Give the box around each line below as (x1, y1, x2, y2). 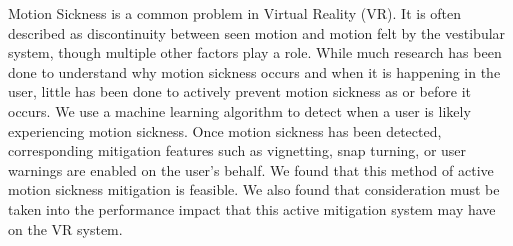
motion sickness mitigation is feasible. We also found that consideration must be (8, 179, 500, 200)
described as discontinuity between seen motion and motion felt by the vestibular (8, 22, 506, 43)
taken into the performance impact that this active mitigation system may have (8, 198, 496, 219)
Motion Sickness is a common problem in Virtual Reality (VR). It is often (8, 3, 462, 23)
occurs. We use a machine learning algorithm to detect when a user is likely (8, 100, 471, 121)
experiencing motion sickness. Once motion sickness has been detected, (8, 120, 442, 141)
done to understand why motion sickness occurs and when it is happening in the (8, 61, 501, 82)
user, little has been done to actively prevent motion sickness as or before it (8, 81, 471, 102)
